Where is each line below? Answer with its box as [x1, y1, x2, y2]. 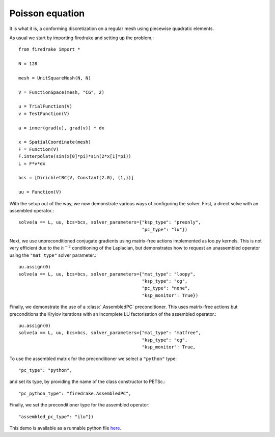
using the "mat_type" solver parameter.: [9, 252, 97, 258]
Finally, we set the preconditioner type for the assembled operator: [9, 402, 150, 408]
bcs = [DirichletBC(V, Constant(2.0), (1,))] [18, 175, 134, 181]
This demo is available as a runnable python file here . [9, 425, 122, 431]
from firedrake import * [18, 46, 80, 52]
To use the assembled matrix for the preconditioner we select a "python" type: [9, 356, 177, 362]
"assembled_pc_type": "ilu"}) [18, 414, 94, 420]
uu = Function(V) [18, 189, 62, 195]
